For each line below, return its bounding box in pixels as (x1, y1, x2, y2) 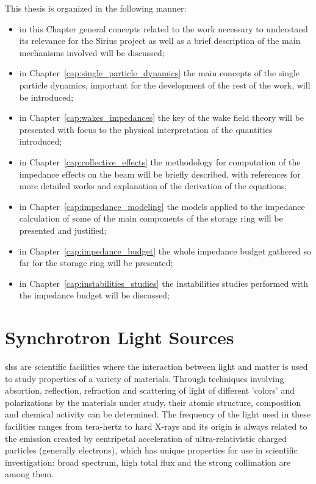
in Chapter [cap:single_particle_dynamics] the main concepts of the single (19, 67, 300, 79)
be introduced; (19, 90, 74, 103)
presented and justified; (19, 223, 107, 236)
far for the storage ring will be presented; (19, 256, 173, 269)
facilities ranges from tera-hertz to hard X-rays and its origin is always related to (5, 419, 307, 432)
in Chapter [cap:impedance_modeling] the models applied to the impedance (19, 200, 305, 212)
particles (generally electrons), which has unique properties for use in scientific (5, 444, 298, 457)
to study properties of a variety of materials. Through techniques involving (5, 372, 284, 385)
